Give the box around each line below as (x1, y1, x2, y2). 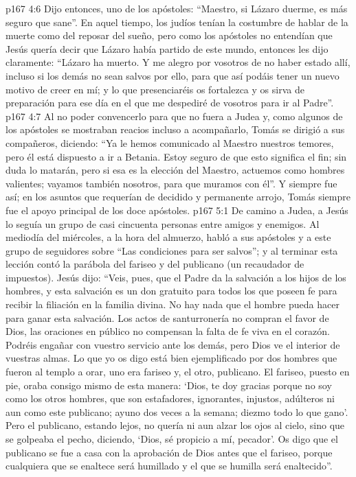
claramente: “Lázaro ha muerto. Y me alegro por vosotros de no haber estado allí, (5, 55, 351, 69)
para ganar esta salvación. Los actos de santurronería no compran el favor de (5, 310, 329, 325)
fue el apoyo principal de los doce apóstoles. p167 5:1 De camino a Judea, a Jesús (5, 202, 348, 217)
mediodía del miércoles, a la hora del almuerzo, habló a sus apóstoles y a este (5, 230, 331, 244)
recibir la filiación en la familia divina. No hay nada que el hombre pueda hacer (5, 297, 340, 312)
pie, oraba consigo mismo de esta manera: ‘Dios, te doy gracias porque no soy (5, 377, 332, 392)
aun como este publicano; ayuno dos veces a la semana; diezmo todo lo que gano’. (5, 404, 348, 419)
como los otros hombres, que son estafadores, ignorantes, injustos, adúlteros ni (5, 391, 335, 406)
